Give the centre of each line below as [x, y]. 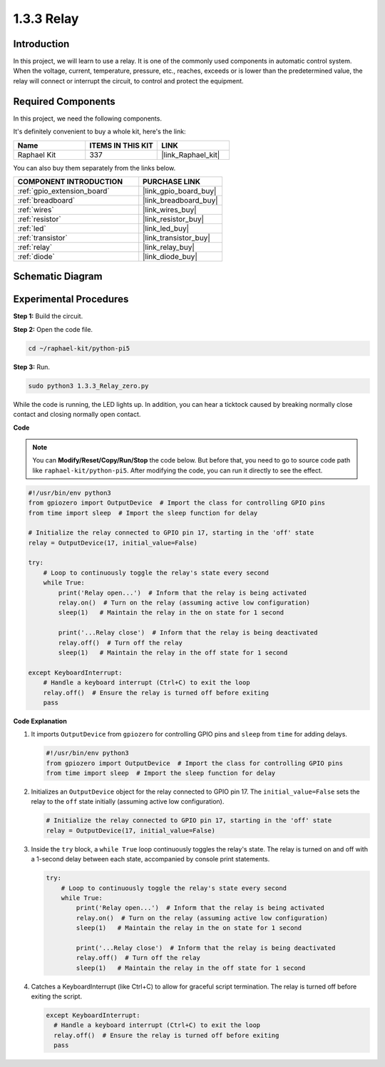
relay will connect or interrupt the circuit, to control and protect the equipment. [128, 81]
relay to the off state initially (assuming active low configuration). [128, 801]
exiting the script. [56, 996]
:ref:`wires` [36, 209]
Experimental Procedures [71, 299]
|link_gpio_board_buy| [180, 191]
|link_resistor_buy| [174, 219]
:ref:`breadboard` [46, 200]
